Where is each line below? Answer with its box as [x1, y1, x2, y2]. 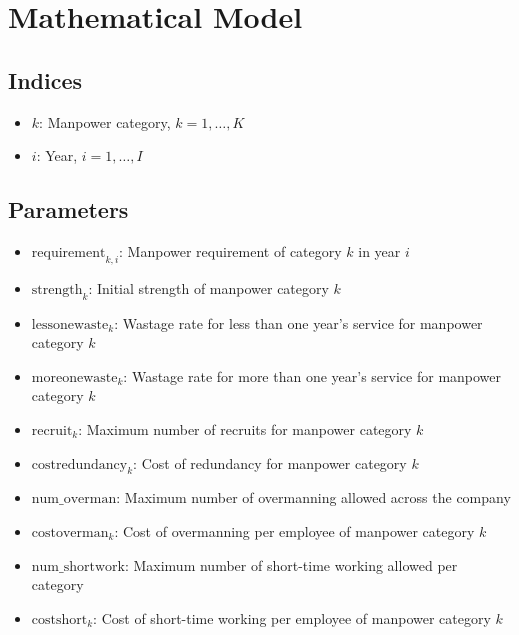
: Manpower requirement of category [119, 240, 342, 261]
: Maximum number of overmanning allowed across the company [116, 487, 511, 508]
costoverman [31, 525, 109, 540]
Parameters [8, 194, 129, 225]
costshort [31, 612, 88, 627]
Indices [8, 64, 83, 95]
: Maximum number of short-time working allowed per [124, 554, 458, 575]
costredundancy [31, 457, 128, 472]
